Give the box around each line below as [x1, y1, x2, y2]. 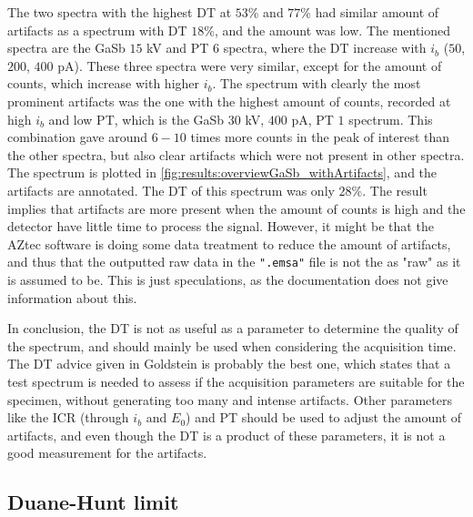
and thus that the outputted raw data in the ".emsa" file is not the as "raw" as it [7, 252, 461, 271]
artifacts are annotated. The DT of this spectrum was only [7, 180, 335, 199]
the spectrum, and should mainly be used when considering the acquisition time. [7, 336, 457, 355]
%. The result [351, 180, 428, 199]
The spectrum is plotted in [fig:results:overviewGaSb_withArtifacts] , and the [7, 163, 438, 182]
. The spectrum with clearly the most [212, 74, 421, 93]
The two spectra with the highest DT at [7, 3, 232, 21]
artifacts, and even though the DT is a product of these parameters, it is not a [7, 425, 446, 444]
